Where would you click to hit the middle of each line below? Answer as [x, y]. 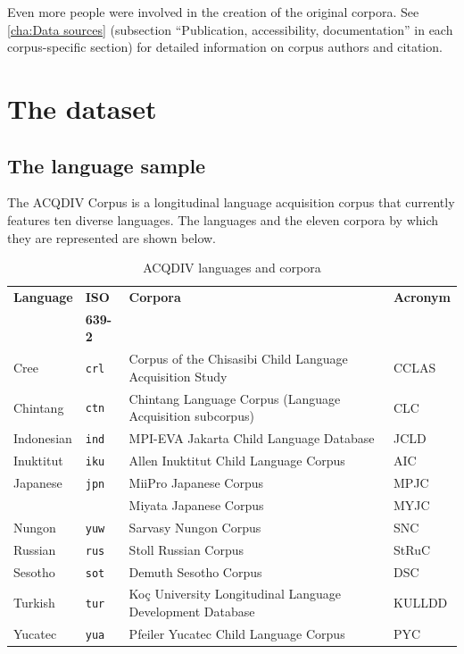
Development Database [192, 612]
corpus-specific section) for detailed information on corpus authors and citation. [225, 47]
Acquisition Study [178, 376]
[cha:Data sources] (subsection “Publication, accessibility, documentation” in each [230, 29]
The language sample [107, 165]
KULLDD [421, 603]
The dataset [82, 108]
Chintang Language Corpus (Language [235, 398]
